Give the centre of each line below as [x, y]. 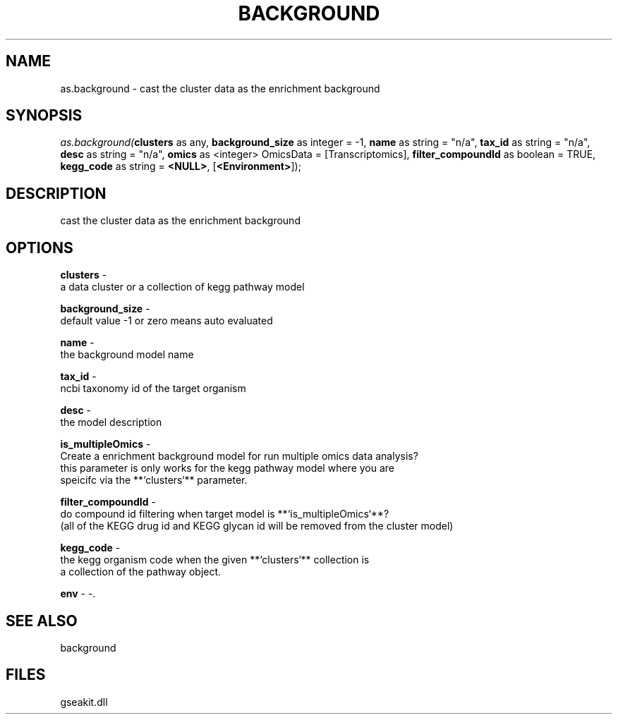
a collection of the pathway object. [141, 572]
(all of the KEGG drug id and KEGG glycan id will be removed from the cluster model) [257, 526]
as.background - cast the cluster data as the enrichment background [220, 88]
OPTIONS [40, 248]
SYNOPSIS [44, 116]
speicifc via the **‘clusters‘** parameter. [154, 480]
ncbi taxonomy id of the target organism [153, 389]
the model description [111, 422]
